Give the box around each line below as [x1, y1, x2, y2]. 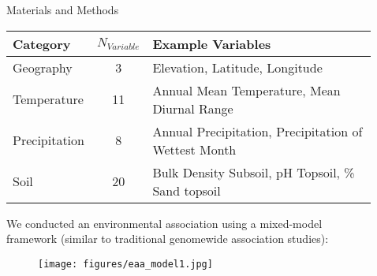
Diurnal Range [152, 99, 233, 117]
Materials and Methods [6, 2, 119, 17]
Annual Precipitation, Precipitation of [152, 121, 363, 140]
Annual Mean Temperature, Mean [152, 80, 341, 99]
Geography [13, 58, 73, 76]
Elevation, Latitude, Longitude [152, 58, 323, 76]
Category [13, 34, 71, 53]
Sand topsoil [152, 181, 221, 200]
